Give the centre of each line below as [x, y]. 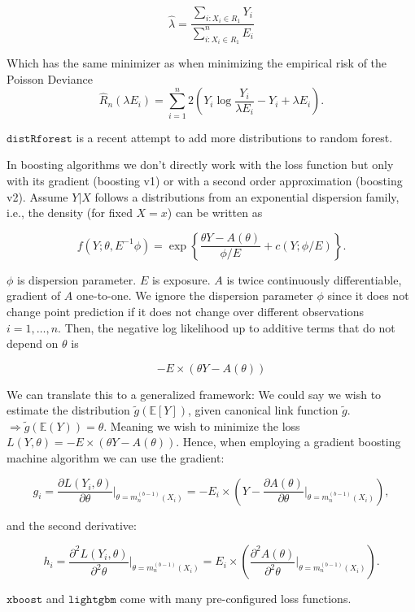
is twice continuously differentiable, [314, 279]
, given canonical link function [263, 410]
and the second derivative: [72, 525]
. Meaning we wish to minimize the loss [202, 425]
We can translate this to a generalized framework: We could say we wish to [194, 394]
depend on [33, 343]
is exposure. [181, 279]
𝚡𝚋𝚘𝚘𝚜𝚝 [25, 600]
